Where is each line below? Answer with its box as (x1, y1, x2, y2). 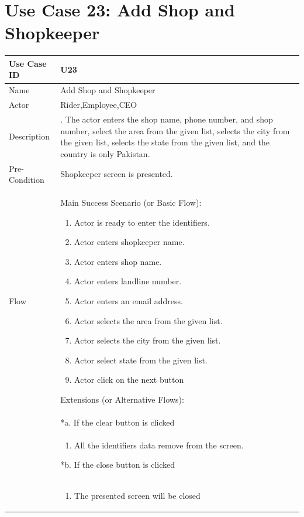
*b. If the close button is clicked (60, 458, 175, 471)
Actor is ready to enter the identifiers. (74, 216, 210, 228)
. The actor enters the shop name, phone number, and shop (60, 113, 273, 125)
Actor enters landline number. (74, 275, 182, 287)
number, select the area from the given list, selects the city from (60, 124, 290, 137)
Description (9, 130, 50, 142)
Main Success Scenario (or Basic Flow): (60, 196, 202, 208)
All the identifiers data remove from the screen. (74, 438, 244, 451)
